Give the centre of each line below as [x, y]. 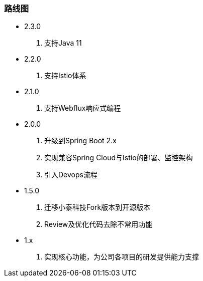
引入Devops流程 [71, 175]
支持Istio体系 [65, 76]
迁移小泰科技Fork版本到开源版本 [97, 207]
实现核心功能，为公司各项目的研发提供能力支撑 [122, 257]
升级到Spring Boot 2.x [80, 141]
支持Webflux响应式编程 [83, 108]
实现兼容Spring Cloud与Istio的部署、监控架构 [119, 158]
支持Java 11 [63, 43]
